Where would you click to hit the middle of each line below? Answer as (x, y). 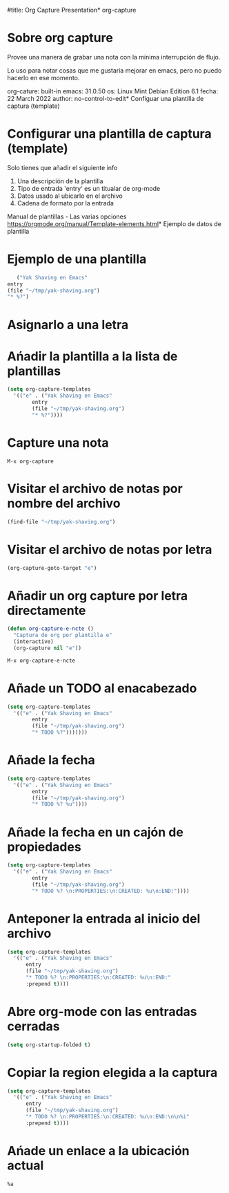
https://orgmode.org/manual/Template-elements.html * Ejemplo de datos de (114, 223)
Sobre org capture (60, 38)
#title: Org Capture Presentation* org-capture (72, 10)
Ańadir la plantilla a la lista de (92, 356)
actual (26, 1165)
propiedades (44, 847)
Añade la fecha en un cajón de (96, 832)
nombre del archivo (64, 503)
